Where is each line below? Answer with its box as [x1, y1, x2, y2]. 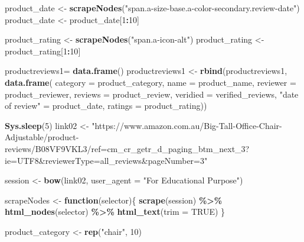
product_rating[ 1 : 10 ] [5, 44, 81, 57]
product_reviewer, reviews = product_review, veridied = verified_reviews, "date [5, 88, 299, 100]
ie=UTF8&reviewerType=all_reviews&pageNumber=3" [5, 154, 208, 166]
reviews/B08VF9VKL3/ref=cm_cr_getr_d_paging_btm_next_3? [5, 142, 250, 154]
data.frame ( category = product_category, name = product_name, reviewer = [5, 76, 296, 88]
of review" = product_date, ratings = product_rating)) [5, 99, 207, 112]
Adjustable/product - [5, 131, 79, 143]
